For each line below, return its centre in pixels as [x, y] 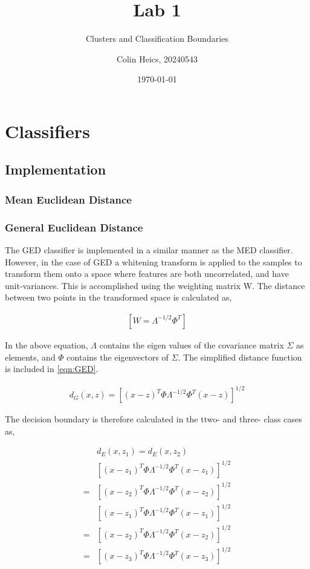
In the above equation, [47, 344]
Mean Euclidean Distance [68, 199]
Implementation [56, 169]
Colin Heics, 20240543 [157, 58]
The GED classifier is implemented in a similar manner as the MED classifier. [149, 249]
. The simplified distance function [240, 357]
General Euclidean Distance [74, 227]
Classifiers [47, 131]
